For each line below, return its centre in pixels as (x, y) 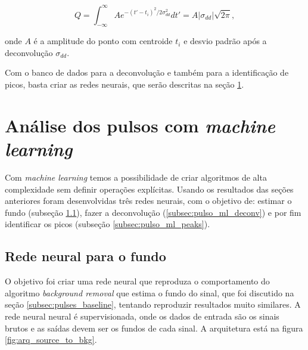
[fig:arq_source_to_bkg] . (51, 340)
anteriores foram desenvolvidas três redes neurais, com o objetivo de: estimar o (148, 201)
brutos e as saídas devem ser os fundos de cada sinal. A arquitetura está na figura (154, 328)
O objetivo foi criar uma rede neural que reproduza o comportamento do (137, 281)
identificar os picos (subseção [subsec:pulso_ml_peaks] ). (108, 224)
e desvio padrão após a (225, 41)
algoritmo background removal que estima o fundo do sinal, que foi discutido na (150, 292)
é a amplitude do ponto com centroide (103, 41)
